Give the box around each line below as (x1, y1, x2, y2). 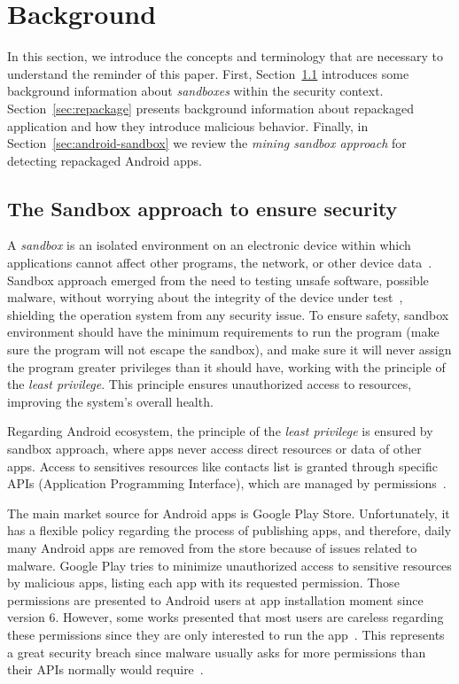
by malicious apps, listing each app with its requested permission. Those (7, 573, 400, 592)
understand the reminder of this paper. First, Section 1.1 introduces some (7, 64, 409, 82)
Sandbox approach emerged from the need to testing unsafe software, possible (7, 270, 429, 289)
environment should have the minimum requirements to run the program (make (7, 323, 440, 341)
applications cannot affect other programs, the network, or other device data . (7, 253, 432, 272)
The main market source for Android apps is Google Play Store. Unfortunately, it (7, 503, 450, 522)
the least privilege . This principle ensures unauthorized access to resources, (7, 375, 412, 393)
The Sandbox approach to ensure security (7, 194, 398, 222)
